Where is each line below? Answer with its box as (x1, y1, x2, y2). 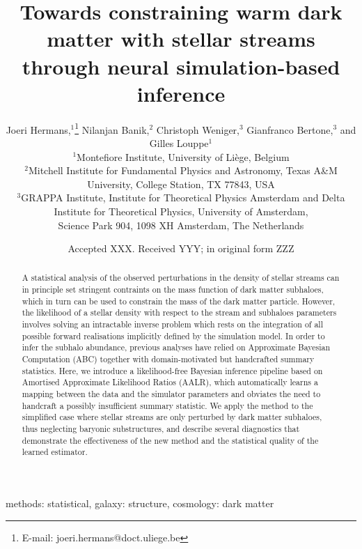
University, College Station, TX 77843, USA (87, 176, 275, 191)
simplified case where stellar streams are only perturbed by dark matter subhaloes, (22, 411, 322, 423)
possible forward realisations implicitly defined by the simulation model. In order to (22, 330, 325, 341)
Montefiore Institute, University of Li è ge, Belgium (77, 149, 290, 164)
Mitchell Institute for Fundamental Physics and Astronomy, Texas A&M (28, 163, 338, 178)
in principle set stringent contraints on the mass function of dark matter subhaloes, (22, 284, 324, 295)
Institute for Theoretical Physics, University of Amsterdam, (54, 203, 308, 218)
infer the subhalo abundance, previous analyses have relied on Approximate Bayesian (22, 341, 331, 353)
